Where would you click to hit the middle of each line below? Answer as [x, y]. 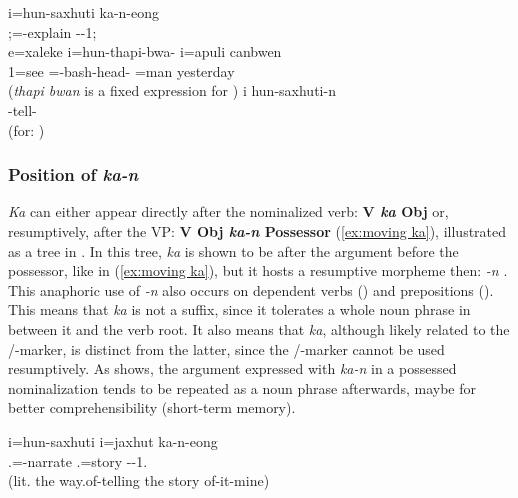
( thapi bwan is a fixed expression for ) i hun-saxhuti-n [172, 90]
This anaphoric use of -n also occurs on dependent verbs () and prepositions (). [251, 289]
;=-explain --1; [52, 31]
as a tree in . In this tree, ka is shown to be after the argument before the [233, 250]
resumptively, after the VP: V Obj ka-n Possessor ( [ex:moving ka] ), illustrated [257, 230]
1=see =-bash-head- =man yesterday [121, 70]
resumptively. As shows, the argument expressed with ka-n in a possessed [232, 368]
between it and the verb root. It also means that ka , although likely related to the [259, 328]
